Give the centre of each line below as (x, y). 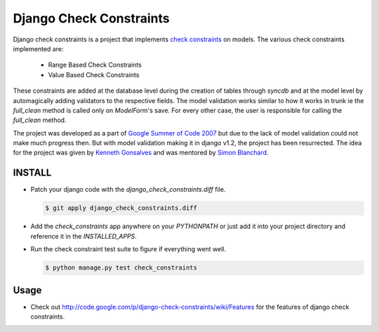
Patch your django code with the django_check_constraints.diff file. (128, 190)
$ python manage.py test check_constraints (121, 268)
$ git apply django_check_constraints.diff (121, 208)
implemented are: (38, 48)
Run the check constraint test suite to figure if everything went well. (128, 249)
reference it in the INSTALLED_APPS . (84, 236)
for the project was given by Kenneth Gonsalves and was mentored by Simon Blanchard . (141, 153)
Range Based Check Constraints (95, 65)
